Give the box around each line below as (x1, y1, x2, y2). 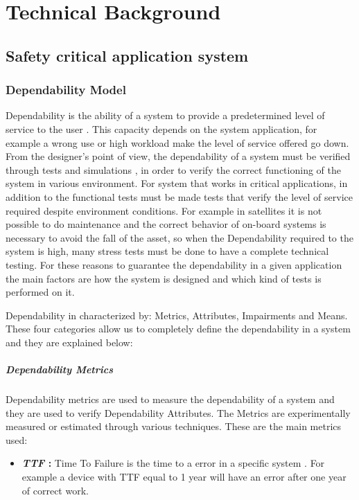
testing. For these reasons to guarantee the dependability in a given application (6, 257, 342, 271)
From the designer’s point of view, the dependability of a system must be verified (6, 149, 351, 163)
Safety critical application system (6, 44, 249, 66)
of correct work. (21, 483, 89, 497)
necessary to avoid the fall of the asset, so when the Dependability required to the (6, 230, 353, 244)
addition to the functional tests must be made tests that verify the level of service (6, 189, 353, 204)
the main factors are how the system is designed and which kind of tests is (6, 271, 322, 285)
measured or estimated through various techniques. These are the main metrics (6, 419, 342, 434)
